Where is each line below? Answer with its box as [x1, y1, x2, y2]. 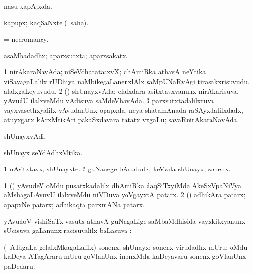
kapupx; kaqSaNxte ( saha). [4, 17, 89, 27]
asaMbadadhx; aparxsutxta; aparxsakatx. [4, 50, 128, 60]
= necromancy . [4, 34, 49, 44]
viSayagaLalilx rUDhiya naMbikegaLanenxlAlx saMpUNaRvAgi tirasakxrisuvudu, [4, 76, 250, 86]
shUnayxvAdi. [4, 130, 46, 141]
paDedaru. [4, 260, 35, 271]
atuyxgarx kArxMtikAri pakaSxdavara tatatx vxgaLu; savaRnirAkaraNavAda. [4, 114, 239, 125]
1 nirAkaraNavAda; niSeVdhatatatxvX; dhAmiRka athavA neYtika [4, 66, 206, 77]
